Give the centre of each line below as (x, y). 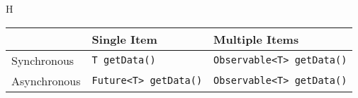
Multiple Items (256, 39)
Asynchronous (46, 80)
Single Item (124, 39)
